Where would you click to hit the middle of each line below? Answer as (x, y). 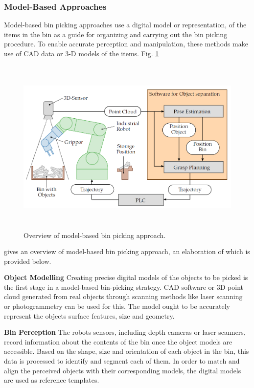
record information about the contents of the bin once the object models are (118, 341)
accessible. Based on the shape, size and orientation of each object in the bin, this (127, 351)
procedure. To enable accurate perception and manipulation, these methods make (126, 44)
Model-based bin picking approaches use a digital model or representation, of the (125, 25)
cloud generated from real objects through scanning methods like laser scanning (123, 296)
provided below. (28, 261)
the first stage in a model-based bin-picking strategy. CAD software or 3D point (124, 287)
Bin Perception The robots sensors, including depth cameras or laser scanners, (125, 332)
